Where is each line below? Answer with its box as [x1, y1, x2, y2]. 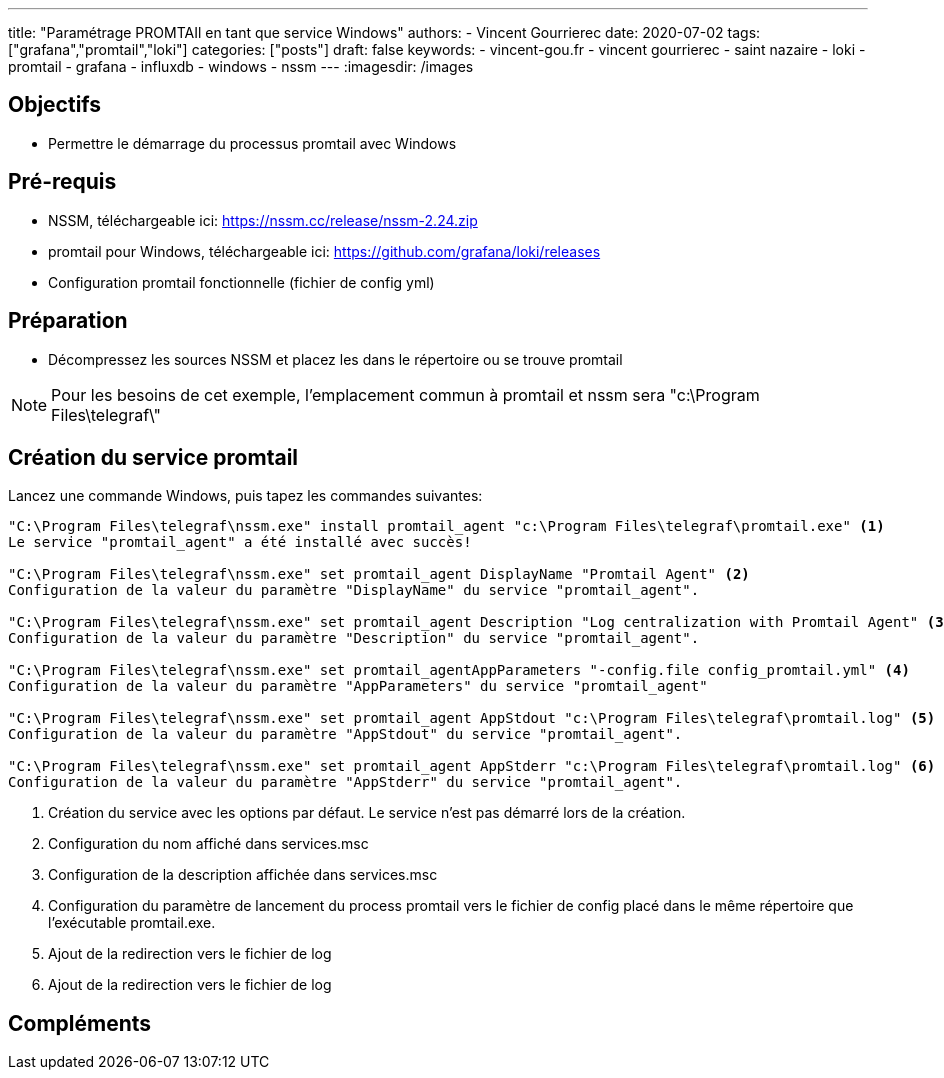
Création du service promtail [8, 444, 299, 470]
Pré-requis [8, 169, 117, 195]
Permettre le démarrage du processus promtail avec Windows [48, 134, 457, 152]
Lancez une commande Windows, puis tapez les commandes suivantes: [8, 487, 483, 505]
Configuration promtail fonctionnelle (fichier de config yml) [48, 273, 435, 291]
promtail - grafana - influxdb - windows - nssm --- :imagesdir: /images [8, 58, 474, 75]
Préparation [8, 308, 128, 334]
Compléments [8, 1010, 152, 1036]
